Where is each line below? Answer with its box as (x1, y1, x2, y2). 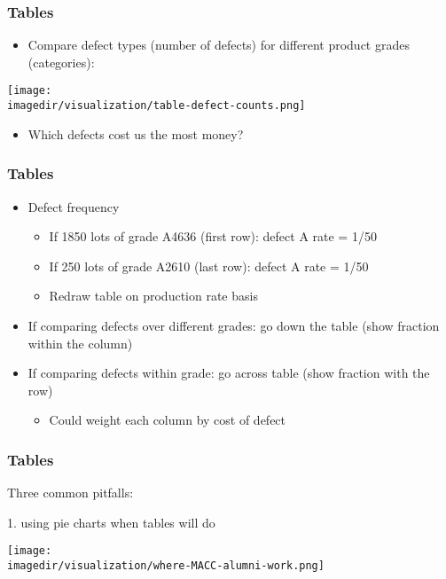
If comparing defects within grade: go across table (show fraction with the (27, 364, 430, 382)
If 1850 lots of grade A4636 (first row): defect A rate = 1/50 (49, 227, 377, 246)
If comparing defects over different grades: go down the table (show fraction (27, 316, 440, 334)
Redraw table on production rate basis (49, 286, 258, 305)
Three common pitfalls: (7, 483, 134, 502)
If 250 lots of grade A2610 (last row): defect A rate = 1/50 (49, 256, 369, 275)
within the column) (27, 333, 133, 352)
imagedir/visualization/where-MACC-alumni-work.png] (7, 559, 325, 572)
